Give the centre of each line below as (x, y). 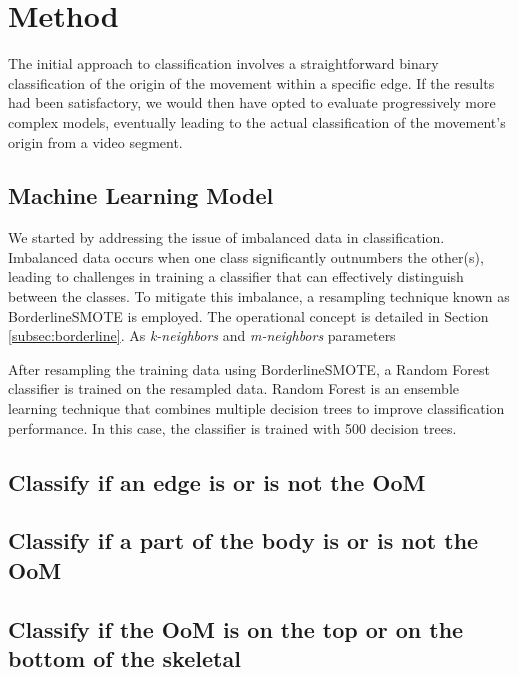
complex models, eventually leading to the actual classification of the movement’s (257, 121)
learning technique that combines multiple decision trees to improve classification (256, 408)
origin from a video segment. (95, 141)
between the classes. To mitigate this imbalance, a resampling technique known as (259, 296)
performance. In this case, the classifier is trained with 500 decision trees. (232, 427)
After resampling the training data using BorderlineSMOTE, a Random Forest (249, 368)
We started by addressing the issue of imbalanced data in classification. (226, 237)
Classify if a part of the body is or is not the (243, 540)
